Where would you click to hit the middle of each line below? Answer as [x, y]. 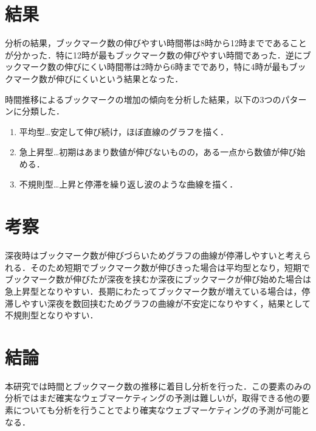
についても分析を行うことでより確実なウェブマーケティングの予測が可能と [161, 410]
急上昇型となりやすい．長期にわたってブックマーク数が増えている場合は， [153, 291]
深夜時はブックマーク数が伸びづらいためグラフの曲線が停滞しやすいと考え [154, 255]
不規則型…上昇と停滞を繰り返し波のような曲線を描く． [129, 184]
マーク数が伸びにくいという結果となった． [98, 78]
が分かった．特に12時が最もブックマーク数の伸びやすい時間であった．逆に [154, 54]
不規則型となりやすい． [52, 315]
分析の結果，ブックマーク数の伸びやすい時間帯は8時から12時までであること [156, 43]
